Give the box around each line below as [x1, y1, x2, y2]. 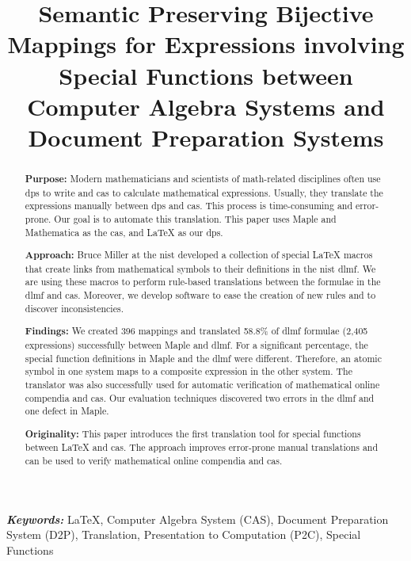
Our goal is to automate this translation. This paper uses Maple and [54, 212, 337, 225]
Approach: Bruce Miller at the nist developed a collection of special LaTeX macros [25, 248, 373, 262]
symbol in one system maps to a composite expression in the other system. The [25, 364, 352, 378]
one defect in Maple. [25, 404, 109, 418]
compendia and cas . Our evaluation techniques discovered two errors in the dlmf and [25, 391, 375, 404]
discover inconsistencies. [25, 301, 124, 315]
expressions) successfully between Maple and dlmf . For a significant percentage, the [25, 338, 368, 351]
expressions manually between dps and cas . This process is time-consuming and [25, 199, 353, 212]
